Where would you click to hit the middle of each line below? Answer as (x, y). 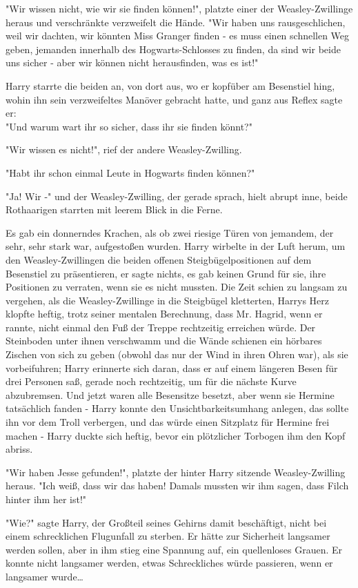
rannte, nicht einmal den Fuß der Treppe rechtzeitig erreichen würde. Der (161, 327)
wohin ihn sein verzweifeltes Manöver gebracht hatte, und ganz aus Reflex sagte (174, 99)
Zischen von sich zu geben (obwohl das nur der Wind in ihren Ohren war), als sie (177, 354)
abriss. (19, 449)
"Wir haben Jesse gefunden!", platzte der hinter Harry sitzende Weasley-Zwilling (176, 472)
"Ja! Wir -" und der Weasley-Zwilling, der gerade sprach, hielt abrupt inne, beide (177, 196)
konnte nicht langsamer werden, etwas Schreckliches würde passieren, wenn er (169, 563)
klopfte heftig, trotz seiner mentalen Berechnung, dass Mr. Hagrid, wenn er (164, 314)
